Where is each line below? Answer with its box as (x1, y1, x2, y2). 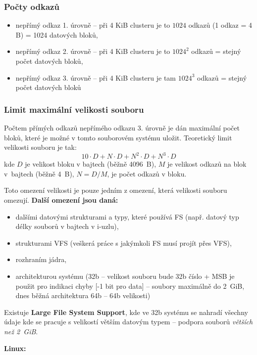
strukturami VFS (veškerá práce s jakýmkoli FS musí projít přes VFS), (15, 237, 232, 248)
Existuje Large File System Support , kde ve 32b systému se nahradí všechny (4, 307, 248, 317)
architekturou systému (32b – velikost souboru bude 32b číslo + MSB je (15, 271, 235, 281)
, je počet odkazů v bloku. (107, 168, 187, 178)
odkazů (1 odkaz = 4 (188, 20, 252, 30)
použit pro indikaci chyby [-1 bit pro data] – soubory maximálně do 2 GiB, (15, 280, 245, 291)
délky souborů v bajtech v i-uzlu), (15, 221, 119, 231)
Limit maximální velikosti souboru (4, 103, 144, 115)
